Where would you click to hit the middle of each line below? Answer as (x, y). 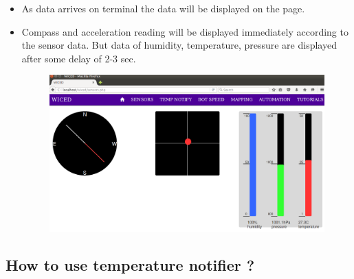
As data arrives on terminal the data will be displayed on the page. (163, 8)
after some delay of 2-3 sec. (79, 58)
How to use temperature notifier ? (130, 264)
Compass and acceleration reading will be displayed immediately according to (185, 31)
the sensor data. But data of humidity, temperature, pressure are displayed (179, 45)
